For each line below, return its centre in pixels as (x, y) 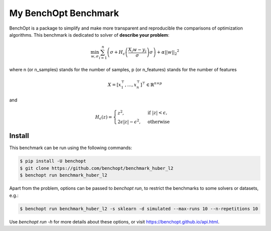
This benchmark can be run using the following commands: (71, 148)
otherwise (159, 122)
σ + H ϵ (118, 53)
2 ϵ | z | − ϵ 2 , (129, 121)
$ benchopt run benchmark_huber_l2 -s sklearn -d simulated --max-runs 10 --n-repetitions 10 (139, 209)
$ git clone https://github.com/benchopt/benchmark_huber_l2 (97, 168)
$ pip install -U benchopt (53, 161)
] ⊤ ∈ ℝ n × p (151, 84)
